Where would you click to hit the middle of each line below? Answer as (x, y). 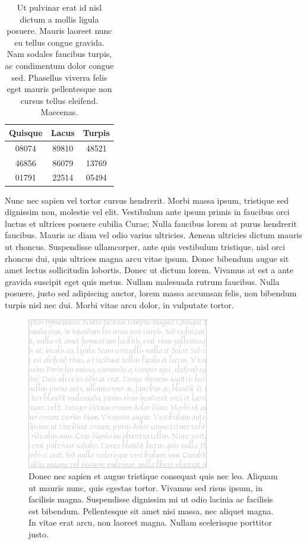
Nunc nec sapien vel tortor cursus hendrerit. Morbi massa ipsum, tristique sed (147, 200)
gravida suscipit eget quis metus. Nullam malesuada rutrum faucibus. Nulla (142, 281)
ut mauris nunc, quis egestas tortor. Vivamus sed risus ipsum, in (146, 487)
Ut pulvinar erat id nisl (59, 7)
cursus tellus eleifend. (59, 100)
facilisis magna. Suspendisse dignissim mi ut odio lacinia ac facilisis (151, 499)
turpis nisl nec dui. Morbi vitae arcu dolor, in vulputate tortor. (119, 304)
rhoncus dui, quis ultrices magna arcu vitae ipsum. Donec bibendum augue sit (147, 258)
